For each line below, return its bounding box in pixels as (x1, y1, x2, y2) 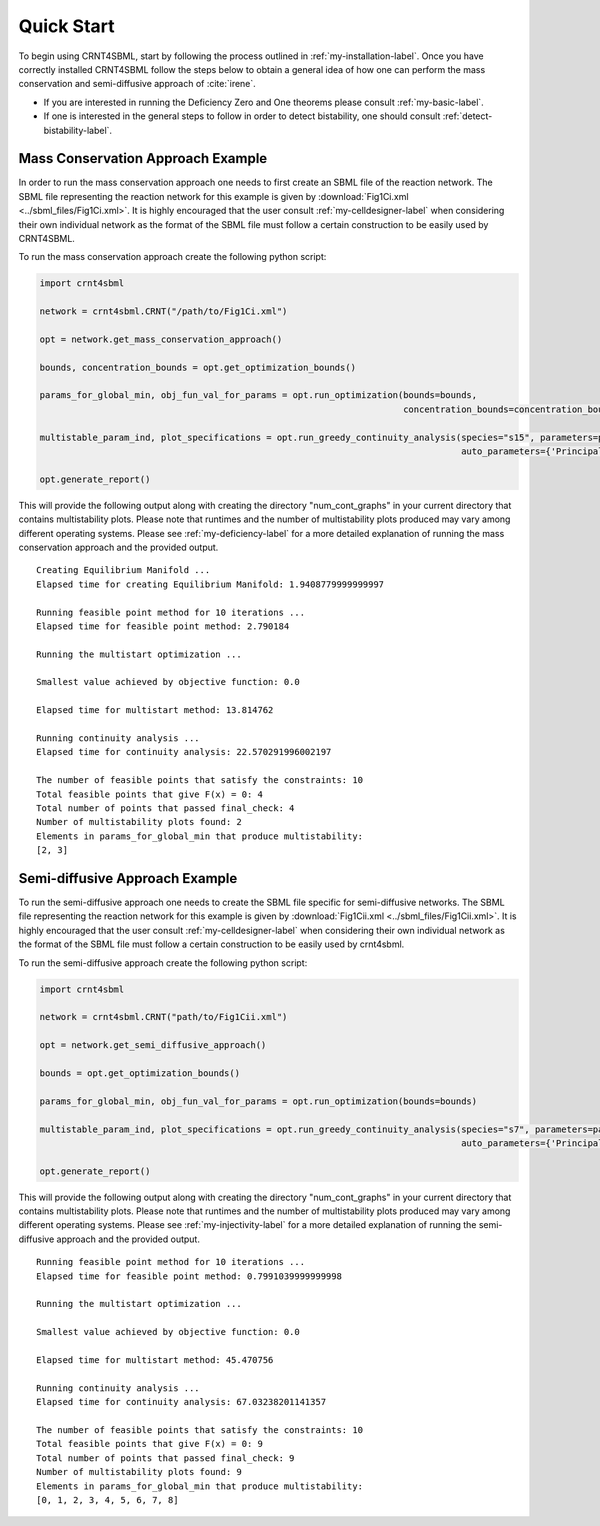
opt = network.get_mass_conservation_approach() (39, 333, 283, 345)
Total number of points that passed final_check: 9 (36, 1452, 295, 1464)
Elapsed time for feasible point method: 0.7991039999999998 (36, 1270, 342, 1282)
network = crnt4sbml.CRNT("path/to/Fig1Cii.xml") (39, 1011, 288, 1023)
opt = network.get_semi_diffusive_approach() (39, 1040, 267, 1051)
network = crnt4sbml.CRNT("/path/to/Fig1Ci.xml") (39, 306, 288, 317)
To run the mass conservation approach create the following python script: (18, 251, 327, 263)
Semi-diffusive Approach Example (18, 870, 238, 887)
